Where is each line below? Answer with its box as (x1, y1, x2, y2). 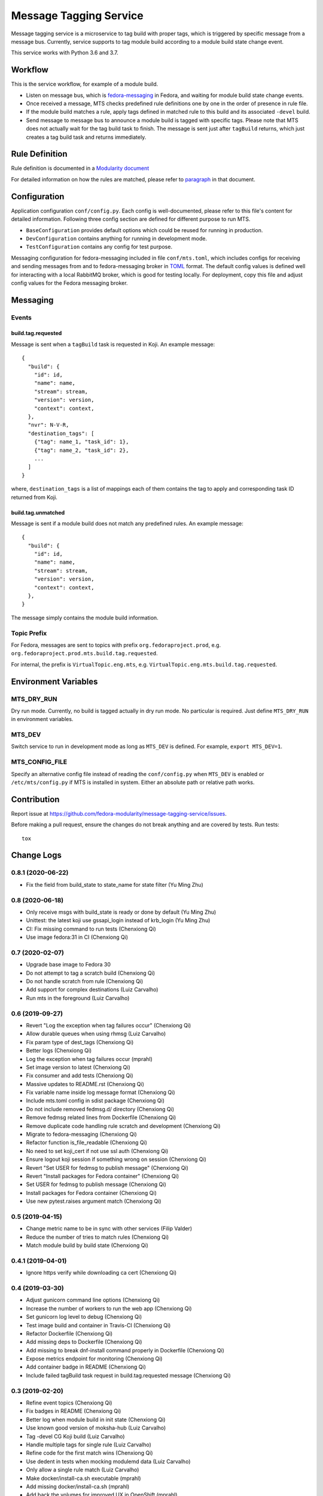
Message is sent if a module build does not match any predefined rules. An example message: (11, 519, 243, 527)
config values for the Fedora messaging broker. (11, 279, 128, 287)
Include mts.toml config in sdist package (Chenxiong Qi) (26, 1097, 164, 1104)
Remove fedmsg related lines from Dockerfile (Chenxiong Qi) (26, 1114, 176, 1121)
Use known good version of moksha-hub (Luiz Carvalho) (26, 1424, 166, 1431)
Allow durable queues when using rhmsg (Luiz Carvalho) (26, 1030, 166, 1038)
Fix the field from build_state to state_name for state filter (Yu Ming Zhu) (26, 881, 203, 888)
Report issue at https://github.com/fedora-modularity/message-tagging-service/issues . (11, 810, 227, 817)
